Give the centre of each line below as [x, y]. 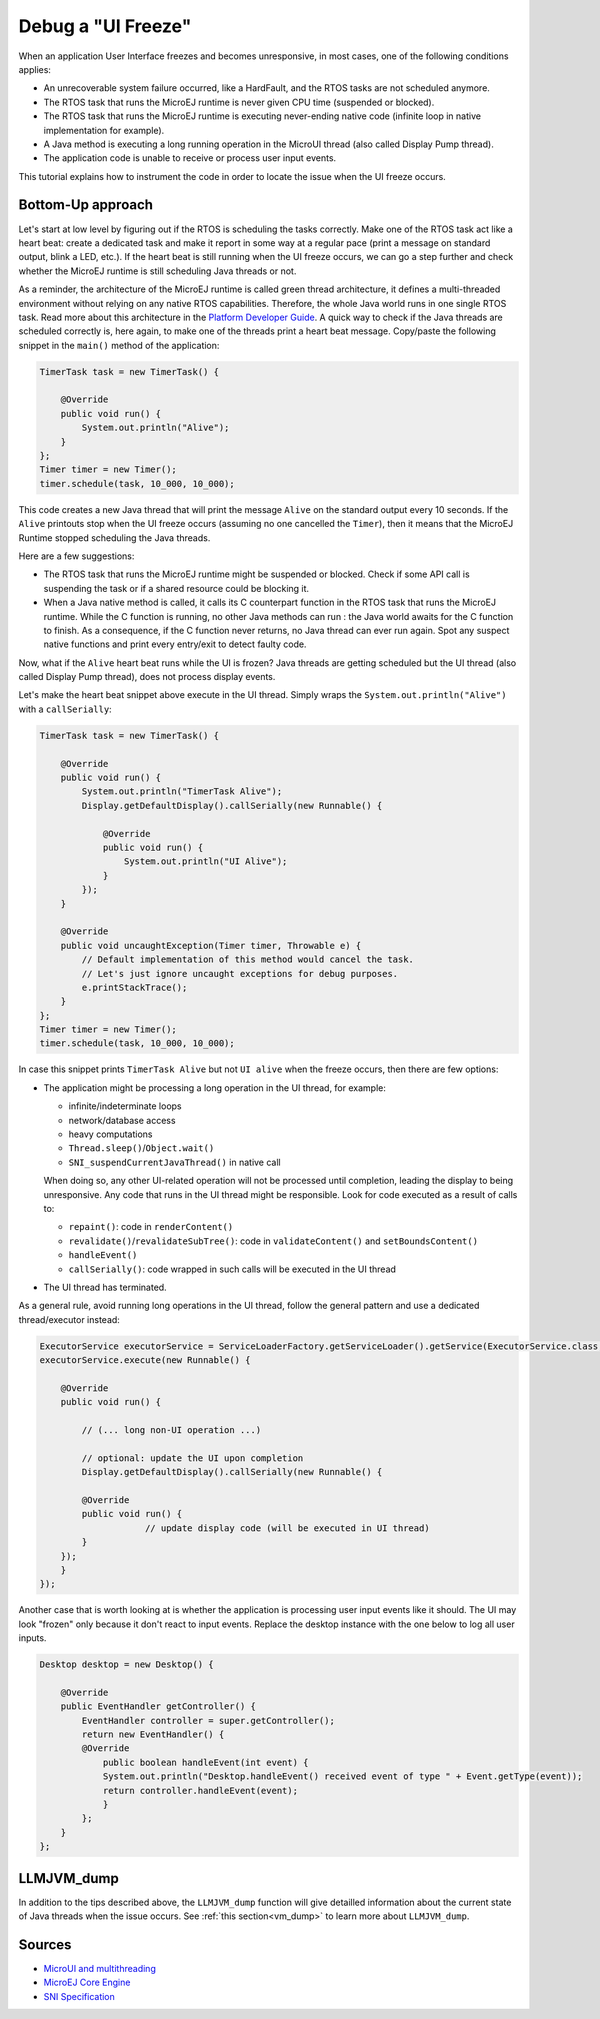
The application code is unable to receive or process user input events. [190, 158]
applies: [35, 69]
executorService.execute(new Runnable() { [145, 1360]
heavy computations [110, 1134]
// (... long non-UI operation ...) [171, 1430]
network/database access [122, 1120]
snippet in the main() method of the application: [119, 345]
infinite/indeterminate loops [125, 1106]
